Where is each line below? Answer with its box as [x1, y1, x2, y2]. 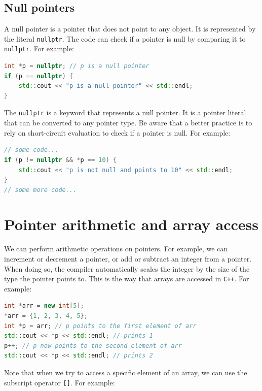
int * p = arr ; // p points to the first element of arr [4, 322, 197, 330]
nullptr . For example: [4, 43, 74, 54]
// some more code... [4, 186, 77, 193]
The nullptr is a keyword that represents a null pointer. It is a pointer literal [4, 107, 246, 118]
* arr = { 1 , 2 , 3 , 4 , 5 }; [4, 312, 88, 320]
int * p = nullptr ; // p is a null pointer [4, 62, 149, 70]
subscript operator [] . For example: [4, 377, 115, 387]
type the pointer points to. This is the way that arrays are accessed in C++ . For [4, 273, 249, 284]
